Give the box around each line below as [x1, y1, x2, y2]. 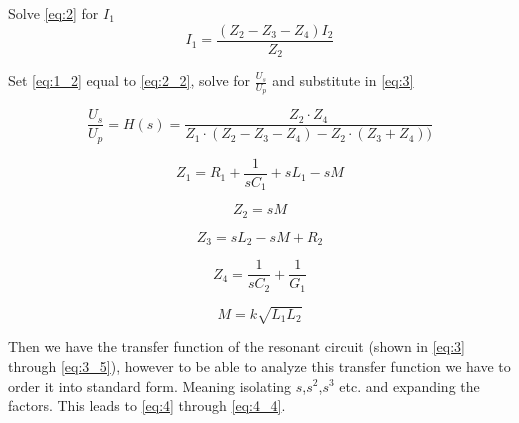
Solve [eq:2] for [8, 3, 99, 23]
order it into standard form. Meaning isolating [8, 375, 292, 396]
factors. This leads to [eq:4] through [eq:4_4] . [8, 395, 286, 416]
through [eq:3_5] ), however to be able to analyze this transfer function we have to [8, 355, 511, 376]
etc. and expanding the [339, 375, 480, 396]
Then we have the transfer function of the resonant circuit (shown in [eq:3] [8, 336, 465, 357]
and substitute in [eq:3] [272, 70, 414, 91]
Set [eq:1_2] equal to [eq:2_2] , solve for [8, 70, 251, 91]
